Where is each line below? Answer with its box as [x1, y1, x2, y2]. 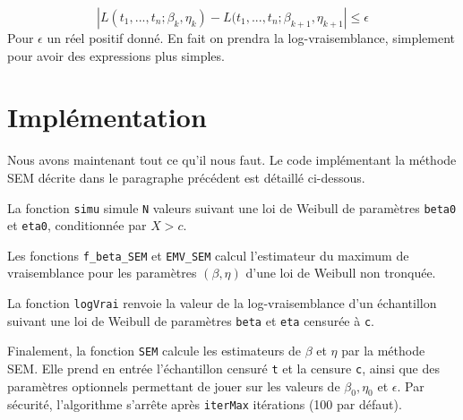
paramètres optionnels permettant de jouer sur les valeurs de [7, 376, 340, 395]
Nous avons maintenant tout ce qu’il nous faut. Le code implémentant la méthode [7, 150, 457, 169]
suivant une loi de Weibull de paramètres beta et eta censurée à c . [7, 311, 374, 330]
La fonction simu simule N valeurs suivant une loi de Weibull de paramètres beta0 [7, 198, 457, 217]
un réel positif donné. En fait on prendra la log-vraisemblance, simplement [47, 29, 456, 47]
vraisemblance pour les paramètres [7, 263, 197, 282]
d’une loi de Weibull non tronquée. [245, 263, 436, 282]
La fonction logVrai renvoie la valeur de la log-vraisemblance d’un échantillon [7, 294, 437, 313]
